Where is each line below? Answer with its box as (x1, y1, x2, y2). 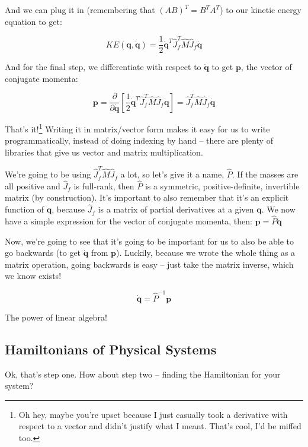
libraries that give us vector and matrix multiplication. (5, 145, 203, 158)
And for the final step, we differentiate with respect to (5, 61, 201, 73)
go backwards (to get (5, 246, 81, 259)
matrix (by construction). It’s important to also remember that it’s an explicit (5, 191, 289, 204)
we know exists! (5, 270, 62, 282)
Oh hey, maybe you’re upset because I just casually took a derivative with (18, 408, 288, 420)
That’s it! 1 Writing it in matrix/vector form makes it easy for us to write (5, 121, 270, 135)
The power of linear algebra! (5, 310, 107, 323)
